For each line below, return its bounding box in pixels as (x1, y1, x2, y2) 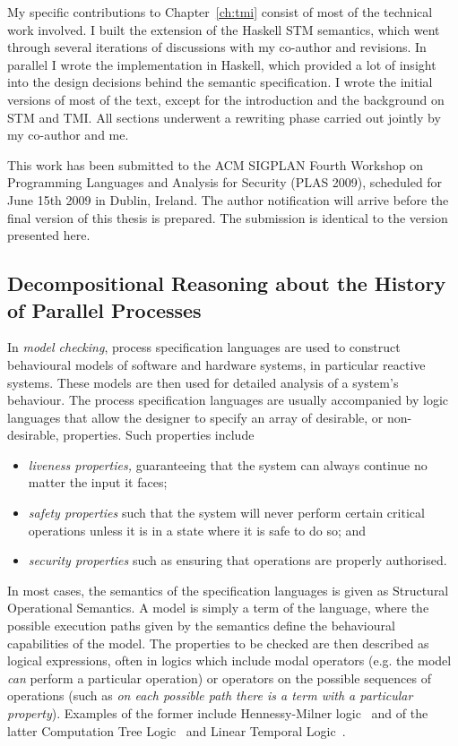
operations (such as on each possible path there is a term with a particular (7, 686, 413, 705)
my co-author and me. (7, 125, 129, 144)
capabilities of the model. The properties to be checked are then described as (7, 633, 429, 652)
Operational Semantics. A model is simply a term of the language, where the (7, 598, 429, 617)
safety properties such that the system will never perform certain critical (28, 503, 425, 522)
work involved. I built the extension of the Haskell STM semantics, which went (7, 20, 440, 39)
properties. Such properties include (63, 425, 255, 444)
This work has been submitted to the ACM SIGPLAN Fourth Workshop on (7, 155, 423, 174)
